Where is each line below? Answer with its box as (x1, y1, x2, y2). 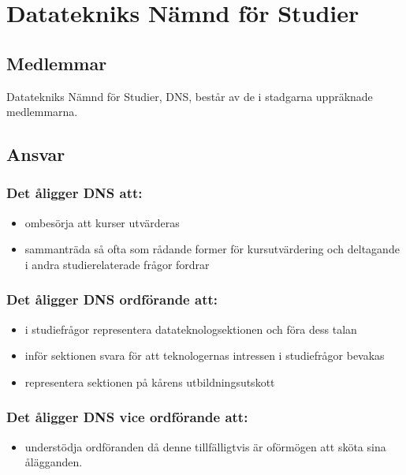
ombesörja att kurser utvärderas (24, 214, 180, 230)
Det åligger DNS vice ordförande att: (6, 407, 248, 427)
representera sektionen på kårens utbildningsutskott (24, 373, 275, 390)
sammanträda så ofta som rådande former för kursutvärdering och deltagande (24, 241, 400, 257)
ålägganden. (24, 454, 83, 470)
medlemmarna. (6, 103, 78, 120)
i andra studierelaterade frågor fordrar (24, 256, 210, 272)
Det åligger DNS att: (6, 183, 143, 203)
